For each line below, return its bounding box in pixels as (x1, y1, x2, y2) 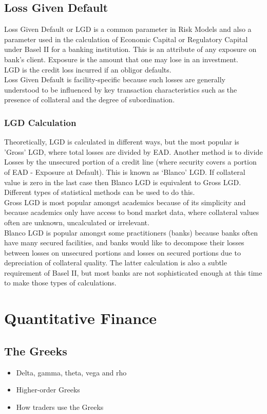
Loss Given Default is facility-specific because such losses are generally (4, 74, 225, 85)
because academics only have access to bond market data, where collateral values (4, 207, 259, 218)
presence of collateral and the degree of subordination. (4, 94, 175, 105)
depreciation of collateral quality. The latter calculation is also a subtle (4, 257, 227, 268)
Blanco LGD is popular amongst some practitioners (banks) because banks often (4, 227, 258, 238)
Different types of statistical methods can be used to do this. (4, 187, 195, 197)
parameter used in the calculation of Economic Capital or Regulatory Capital (4, 33, 248, 44)
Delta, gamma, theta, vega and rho (16, 367, 127, 377)
